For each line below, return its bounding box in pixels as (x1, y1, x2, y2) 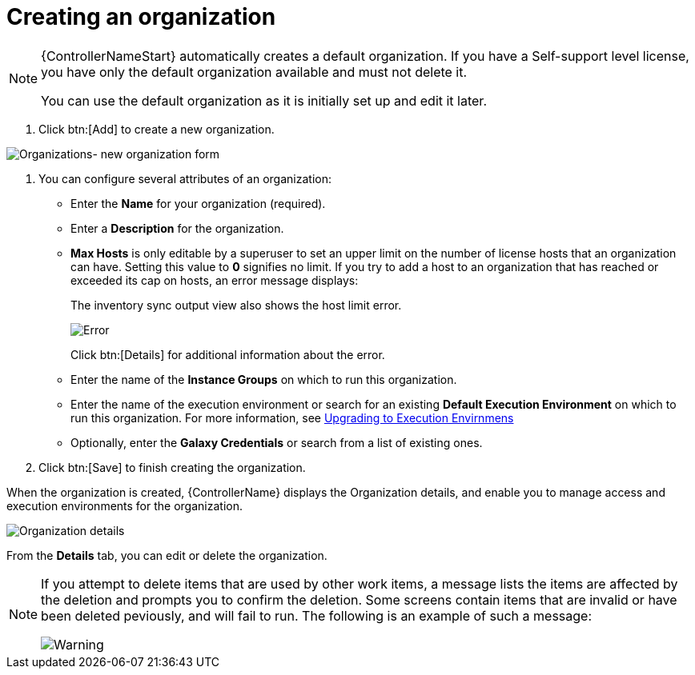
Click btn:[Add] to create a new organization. (38, 122, 275, 136)
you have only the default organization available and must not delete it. (41, 63, 468, 80)
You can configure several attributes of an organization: (38, 171, 331, 186)
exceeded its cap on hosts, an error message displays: (70, 273, 359, 287)
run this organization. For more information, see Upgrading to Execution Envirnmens (70, 410, 514, 425)
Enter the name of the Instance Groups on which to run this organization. (70, 372, 457, 386)
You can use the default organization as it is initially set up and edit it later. (41, 92, 487, 109)
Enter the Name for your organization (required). (70, 196, 326, 210)
